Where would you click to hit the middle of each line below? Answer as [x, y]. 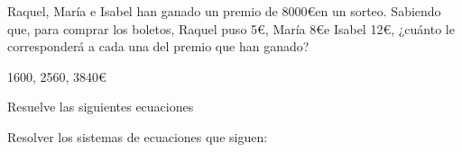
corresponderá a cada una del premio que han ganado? [158, 46]
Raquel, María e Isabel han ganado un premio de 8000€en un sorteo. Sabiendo [224, 11]
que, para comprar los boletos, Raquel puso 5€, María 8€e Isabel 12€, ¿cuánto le [231, 28]
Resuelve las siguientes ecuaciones [101, 107]
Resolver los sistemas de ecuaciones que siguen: [138, 136]
